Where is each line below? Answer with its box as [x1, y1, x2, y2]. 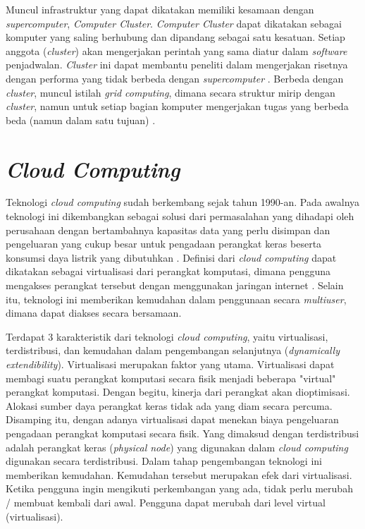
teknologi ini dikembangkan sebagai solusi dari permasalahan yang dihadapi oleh [6, 209, 354, 224]
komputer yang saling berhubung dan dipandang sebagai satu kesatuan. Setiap [6, 30, 345, 44]
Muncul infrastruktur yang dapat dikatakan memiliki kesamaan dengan [6, 2, 314, 16]
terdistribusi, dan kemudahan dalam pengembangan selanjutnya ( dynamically [6, 343, 340, 358]
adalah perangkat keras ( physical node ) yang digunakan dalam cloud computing [6, 439, 348, 454]
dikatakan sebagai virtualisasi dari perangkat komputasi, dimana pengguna [6, 264, 330, 279]
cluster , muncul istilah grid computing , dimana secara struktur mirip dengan [6, 85, 335, 99]
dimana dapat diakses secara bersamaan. [6, 305, 182, 320]
